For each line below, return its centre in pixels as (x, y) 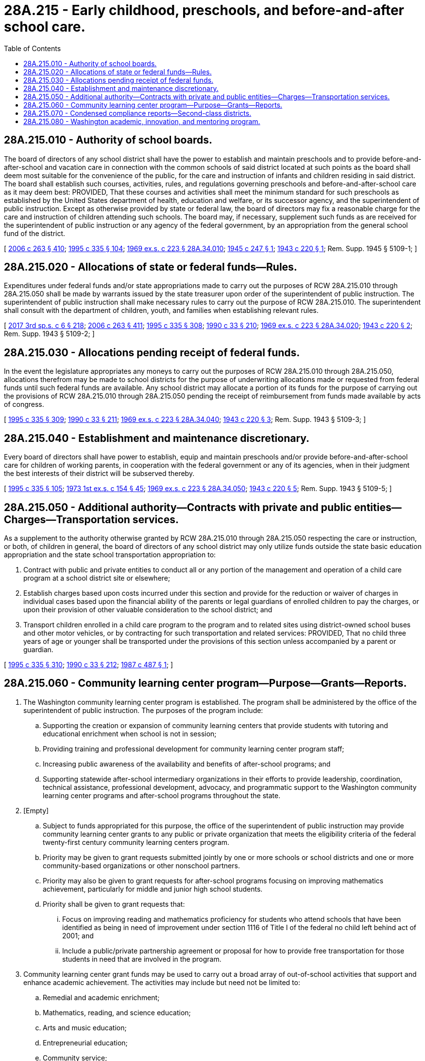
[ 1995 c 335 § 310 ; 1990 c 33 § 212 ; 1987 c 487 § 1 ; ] (89, 664)
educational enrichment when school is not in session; (130, 733)
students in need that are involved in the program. (142, 959)
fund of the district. (35, 233)
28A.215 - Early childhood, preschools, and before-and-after (204, 10)
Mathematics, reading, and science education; (117, 1012)
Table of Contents (33, 48)
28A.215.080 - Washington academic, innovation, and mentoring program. (142, 121)
